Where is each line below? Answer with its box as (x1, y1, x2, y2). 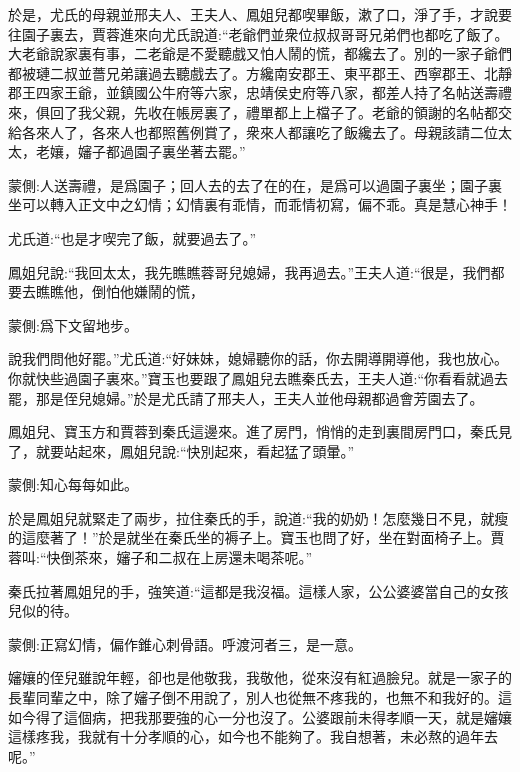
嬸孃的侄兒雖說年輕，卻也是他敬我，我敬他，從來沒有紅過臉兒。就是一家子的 (8, 667, 512, 688)
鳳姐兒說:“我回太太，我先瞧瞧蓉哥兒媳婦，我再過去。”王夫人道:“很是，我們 (8, 261, 491, 282)
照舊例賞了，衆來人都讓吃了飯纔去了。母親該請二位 (161, 121, 498, 142)
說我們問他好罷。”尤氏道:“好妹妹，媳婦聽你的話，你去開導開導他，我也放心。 (8, 348, 509, 369)
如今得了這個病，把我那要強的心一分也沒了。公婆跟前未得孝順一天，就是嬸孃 (8, 706, 512, 727)
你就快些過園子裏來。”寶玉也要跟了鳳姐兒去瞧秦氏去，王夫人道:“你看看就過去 (8, 367, 509, 388)
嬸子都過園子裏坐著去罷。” (77, 141, 246, 162)
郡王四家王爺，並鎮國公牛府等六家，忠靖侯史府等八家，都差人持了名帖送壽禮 (8, 82, 512, 103)
